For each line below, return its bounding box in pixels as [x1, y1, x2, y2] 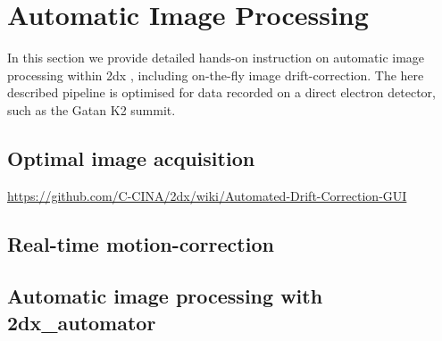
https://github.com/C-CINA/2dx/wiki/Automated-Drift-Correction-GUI [7, 186, 407, 204]
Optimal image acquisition [7, 144, 255, 171]
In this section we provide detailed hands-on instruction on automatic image [7, 48, 425, 67]
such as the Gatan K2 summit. [7, 100, 176, 119]
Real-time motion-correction [7, 229, 274, 257]
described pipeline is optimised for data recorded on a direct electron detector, [7, 83, 437, 102]
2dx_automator [7, 308, 156, 336]
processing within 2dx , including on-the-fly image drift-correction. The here [7, 65, 424, 84]
